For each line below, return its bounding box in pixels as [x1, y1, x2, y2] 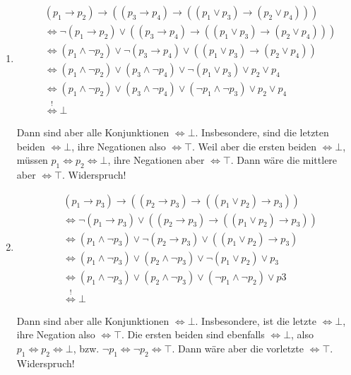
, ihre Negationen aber [107, 153, 205, 167]
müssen [16, 153, 48, 167]
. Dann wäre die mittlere [230, 153, 338, 167]
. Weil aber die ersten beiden [191, 138, 316, 153]
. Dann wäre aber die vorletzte [172, 340, 304, 355]
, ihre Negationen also [71, 138, 166, 153]
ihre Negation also [16, 327, 95, 342]
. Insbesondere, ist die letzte [195, 313, 316, 328]
